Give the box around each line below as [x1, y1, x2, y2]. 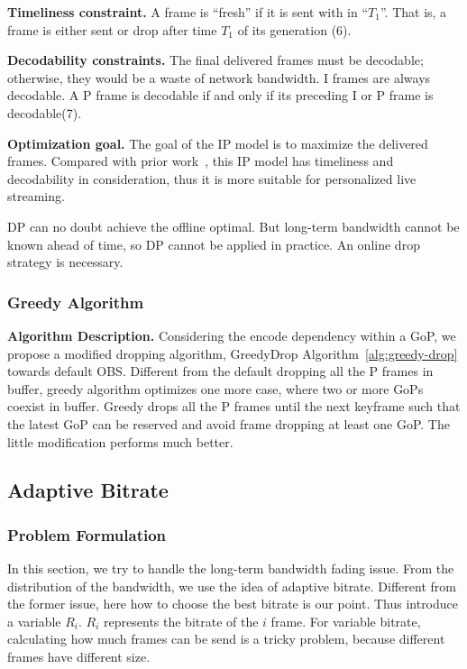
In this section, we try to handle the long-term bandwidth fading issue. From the [7, 559, 454, 578]
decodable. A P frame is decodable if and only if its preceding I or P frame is [7, 86, 434, 105]
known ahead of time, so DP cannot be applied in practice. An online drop [7, 234, 420, 253]
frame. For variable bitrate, [270, 611, 421, 630]
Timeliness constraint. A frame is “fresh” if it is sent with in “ [7, 3, 369, 21]
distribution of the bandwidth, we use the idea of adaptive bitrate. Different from [7, 576, 456, 595]
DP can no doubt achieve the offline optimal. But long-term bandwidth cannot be [7, 216, 460, 235]
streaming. [7, 187, 65, 206]
